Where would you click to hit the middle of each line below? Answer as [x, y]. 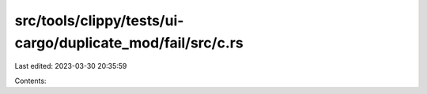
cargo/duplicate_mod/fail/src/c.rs [129, 43]
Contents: [30, 81]
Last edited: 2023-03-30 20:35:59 [71, 66]
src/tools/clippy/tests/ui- [99, 21]
